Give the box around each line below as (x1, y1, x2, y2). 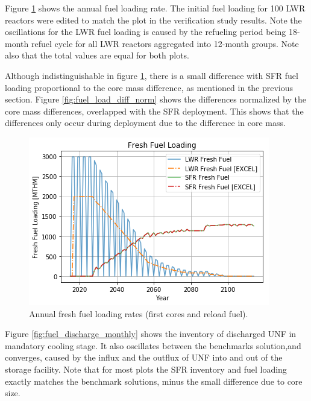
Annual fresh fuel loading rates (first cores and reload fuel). (29, 307, 248, 320)
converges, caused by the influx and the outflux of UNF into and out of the (5, 351, 283, 364)
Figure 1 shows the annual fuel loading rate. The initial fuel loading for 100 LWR (5, 2, 306, 14)
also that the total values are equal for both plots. (5, 49, 189, 62)
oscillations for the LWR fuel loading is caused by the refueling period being (5, 25, 286, 38)
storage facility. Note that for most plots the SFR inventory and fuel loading (5, 362, 287, 375)
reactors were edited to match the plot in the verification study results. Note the (5, 13, 302, 26)
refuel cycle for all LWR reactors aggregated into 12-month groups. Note (31, 37, 299, 49)
